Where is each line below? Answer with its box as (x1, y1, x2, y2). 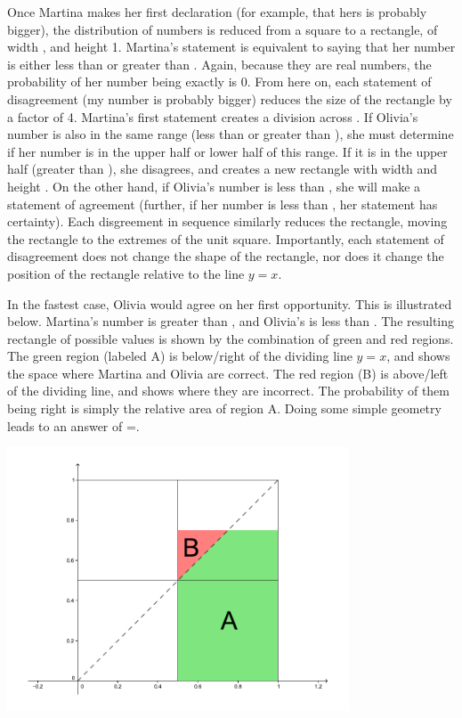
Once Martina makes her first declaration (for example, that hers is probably (7, 3, 427, 20)
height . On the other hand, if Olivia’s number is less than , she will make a (7, 176, 421, 195)
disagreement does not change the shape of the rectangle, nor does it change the (7, 247, 444, 265)
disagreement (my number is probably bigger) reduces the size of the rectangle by (7, 89, 452, 108)
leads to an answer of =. (7, 416, 140, 435)
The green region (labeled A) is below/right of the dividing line (7, 347, 353, 365)
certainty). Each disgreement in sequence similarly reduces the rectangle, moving (7, 212, 448, 231)
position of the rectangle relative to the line (7, 264, 245, 282)
